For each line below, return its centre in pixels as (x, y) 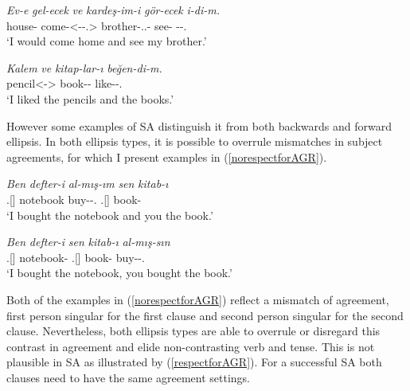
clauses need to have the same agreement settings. (129, 377)
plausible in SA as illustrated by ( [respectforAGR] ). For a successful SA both (194, 362)
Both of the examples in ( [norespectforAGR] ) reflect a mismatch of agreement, (198, 299)
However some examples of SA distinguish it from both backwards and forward (199, 125)
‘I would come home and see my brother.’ (107, 41)
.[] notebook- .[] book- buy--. (76, 257)
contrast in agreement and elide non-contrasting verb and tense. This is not (191, 346)
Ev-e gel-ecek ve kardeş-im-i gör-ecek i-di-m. (113, 10)
